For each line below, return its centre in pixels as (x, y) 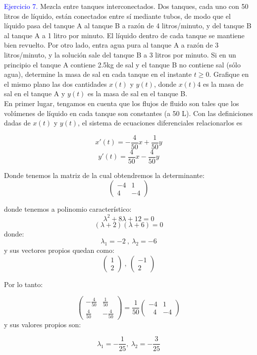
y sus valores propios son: (43, 324)
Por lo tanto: (24, 284)
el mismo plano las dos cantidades (55, 84)
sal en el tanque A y (35, 93)
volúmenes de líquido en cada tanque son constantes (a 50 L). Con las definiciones (128, 113)
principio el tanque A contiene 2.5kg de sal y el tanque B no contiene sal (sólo (122, 64)
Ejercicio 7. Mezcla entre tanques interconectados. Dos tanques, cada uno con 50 (126, 6)
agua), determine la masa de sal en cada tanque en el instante (98, 74)
